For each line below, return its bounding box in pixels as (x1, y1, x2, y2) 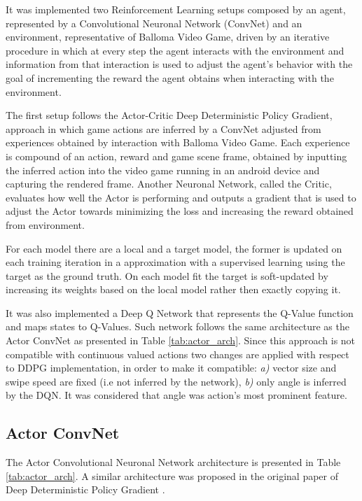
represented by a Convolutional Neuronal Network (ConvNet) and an (6, 15, 302, 30)
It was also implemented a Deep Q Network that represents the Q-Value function (6, 305, 354, 320)
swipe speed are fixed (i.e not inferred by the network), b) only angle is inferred (6, 374, 347, 388)
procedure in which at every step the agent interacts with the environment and (6, 43, 344, 57)
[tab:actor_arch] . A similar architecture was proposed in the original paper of (6, 468, 339, 483)
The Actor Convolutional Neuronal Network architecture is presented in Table (6, 455, 341, 470)
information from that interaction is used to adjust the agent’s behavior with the (6, 57, 353, 71)
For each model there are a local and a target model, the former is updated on (6, 241, 342, 255)
